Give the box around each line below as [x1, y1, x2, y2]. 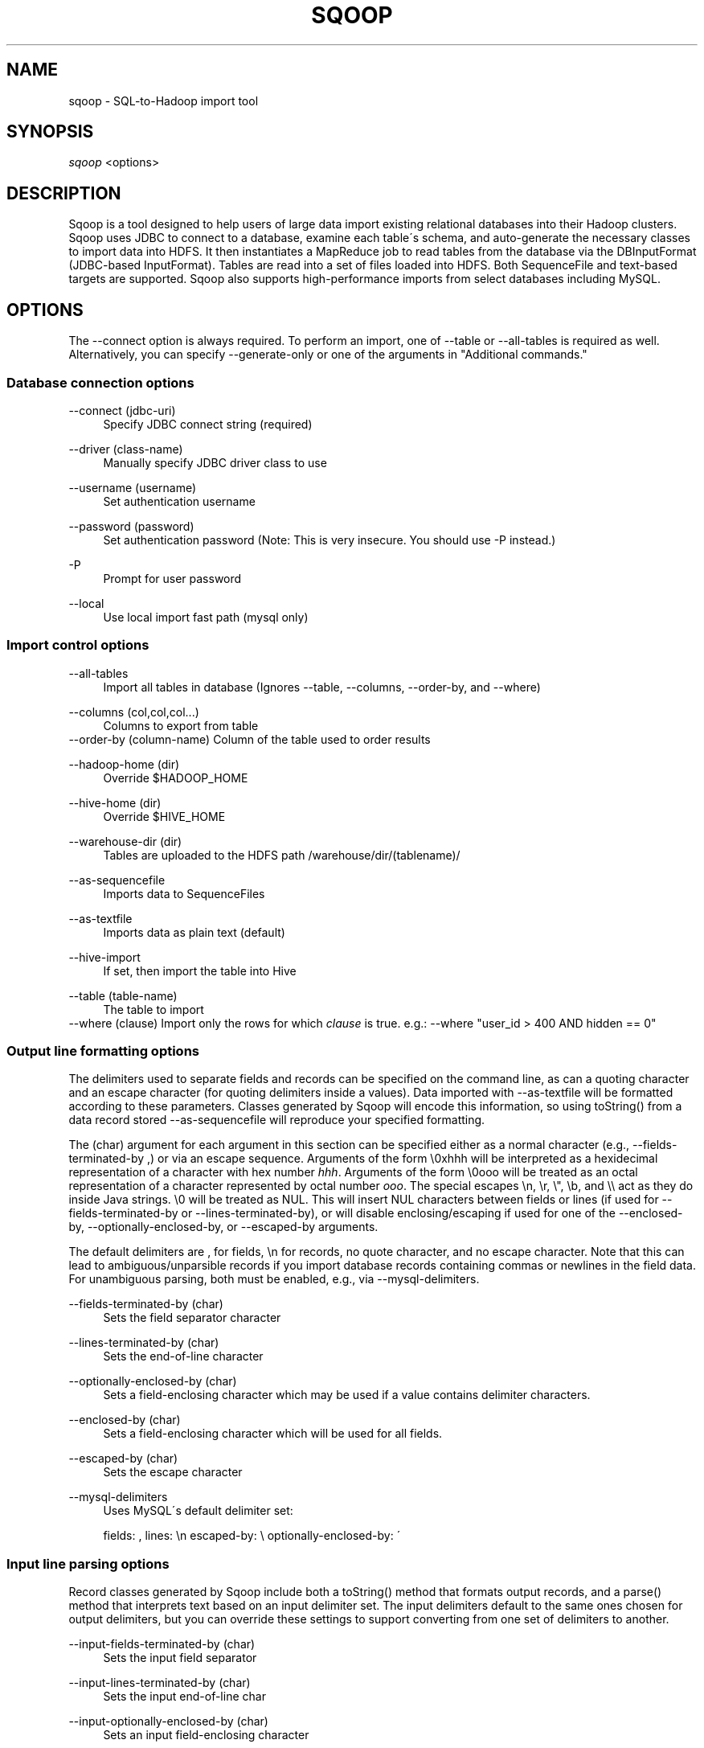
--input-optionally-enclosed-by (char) [68, 1714, 268, 1729]
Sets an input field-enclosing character [103, 1728, 309, 1742]
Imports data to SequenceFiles [103, 886, 265, 901]
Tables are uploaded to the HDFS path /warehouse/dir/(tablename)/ [103, 847, 460, 862]
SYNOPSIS [6, 121, 94, 142]
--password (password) [68, 519, 194, 533]
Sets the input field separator [103, 1651, 257, 1665]
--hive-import [68, 950, 141, 964]
